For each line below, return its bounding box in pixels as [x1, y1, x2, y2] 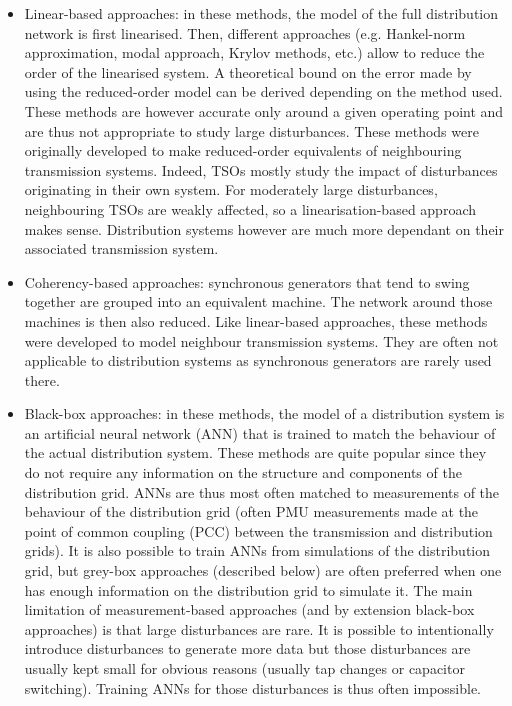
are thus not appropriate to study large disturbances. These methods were [24, 120, 479, 141]
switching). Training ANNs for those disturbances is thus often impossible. [24, 677, 482, 698]
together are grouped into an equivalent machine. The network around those [24, 291, 493, 312]
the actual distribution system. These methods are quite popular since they [24, 442, 487, 463]
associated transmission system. [24, 238, 219, 259]
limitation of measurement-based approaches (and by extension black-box [24, 599, 475, 620]
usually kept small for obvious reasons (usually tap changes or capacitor [24, 658, 465, 678]
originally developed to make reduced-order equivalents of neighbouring [24, 140, 462, 161]
